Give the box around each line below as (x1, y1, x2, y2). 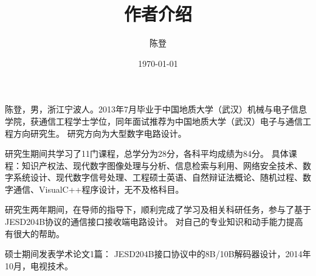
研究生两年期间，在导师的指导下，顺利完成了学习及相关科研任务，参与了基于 (5, 203, 311, 216)
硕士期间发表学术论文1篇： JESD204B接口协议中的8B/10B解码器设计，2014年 (5, 247, 311, 260)
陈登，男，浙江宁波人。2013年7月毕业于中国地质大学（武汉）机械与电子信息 (5, 103, 307, 116)
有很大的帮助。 (5, 227, 64, 240)
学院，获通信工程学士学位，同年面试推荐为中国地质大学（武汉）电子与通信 (5, 114, 303, 127)
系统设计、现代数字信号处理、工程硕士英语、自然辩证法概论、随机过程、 (13, 171, 303, 184)
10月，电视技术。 (5, 259, 73, 272)
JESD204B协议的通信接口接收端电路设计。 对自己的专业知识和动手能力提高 (5, 215, 303, 228)
